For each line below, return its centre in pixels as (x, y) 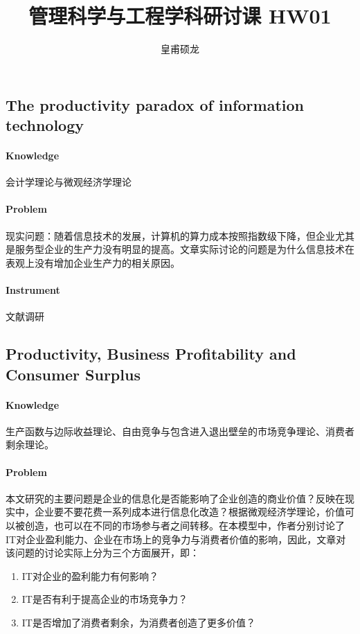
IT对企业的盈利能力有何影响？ (90, 575)
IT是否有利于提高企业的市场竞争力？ (105, 599)
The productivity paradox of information (155, 104)
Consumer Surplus (73, 374)
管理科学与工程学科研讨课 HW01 (180, 16)
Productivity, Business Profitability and (151, 354)
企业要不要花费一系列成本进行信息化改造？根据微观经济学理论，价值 (189, 512)
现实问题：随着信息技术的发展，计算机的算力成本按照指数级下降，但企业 (170, 235)
